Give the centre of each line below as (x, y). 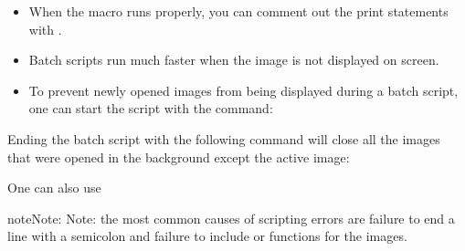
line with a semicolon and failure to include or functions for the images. (207, 236)
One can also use (54, 188)
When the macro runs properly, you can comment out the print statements (238, 11)
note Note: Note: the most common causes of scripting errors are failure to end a (231, 218)
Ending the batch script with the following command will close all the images (224, 138)
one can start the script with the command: (151, 108)
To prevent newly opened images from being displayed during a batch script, (243, 90)
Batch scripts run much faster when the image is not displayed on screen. (234, 60)
